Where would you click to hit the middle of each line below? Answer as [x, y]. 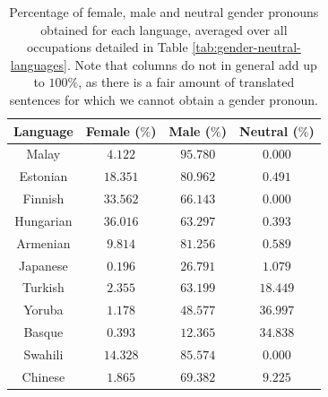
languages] [39, 64]
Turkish [43, 287]
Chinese [43, 376]
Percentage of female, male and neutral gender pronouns [164, 12]
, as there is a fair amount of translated [186, 82]
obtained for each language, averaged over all [164, 29]
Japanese [43, 265]
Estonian [43, 176]
